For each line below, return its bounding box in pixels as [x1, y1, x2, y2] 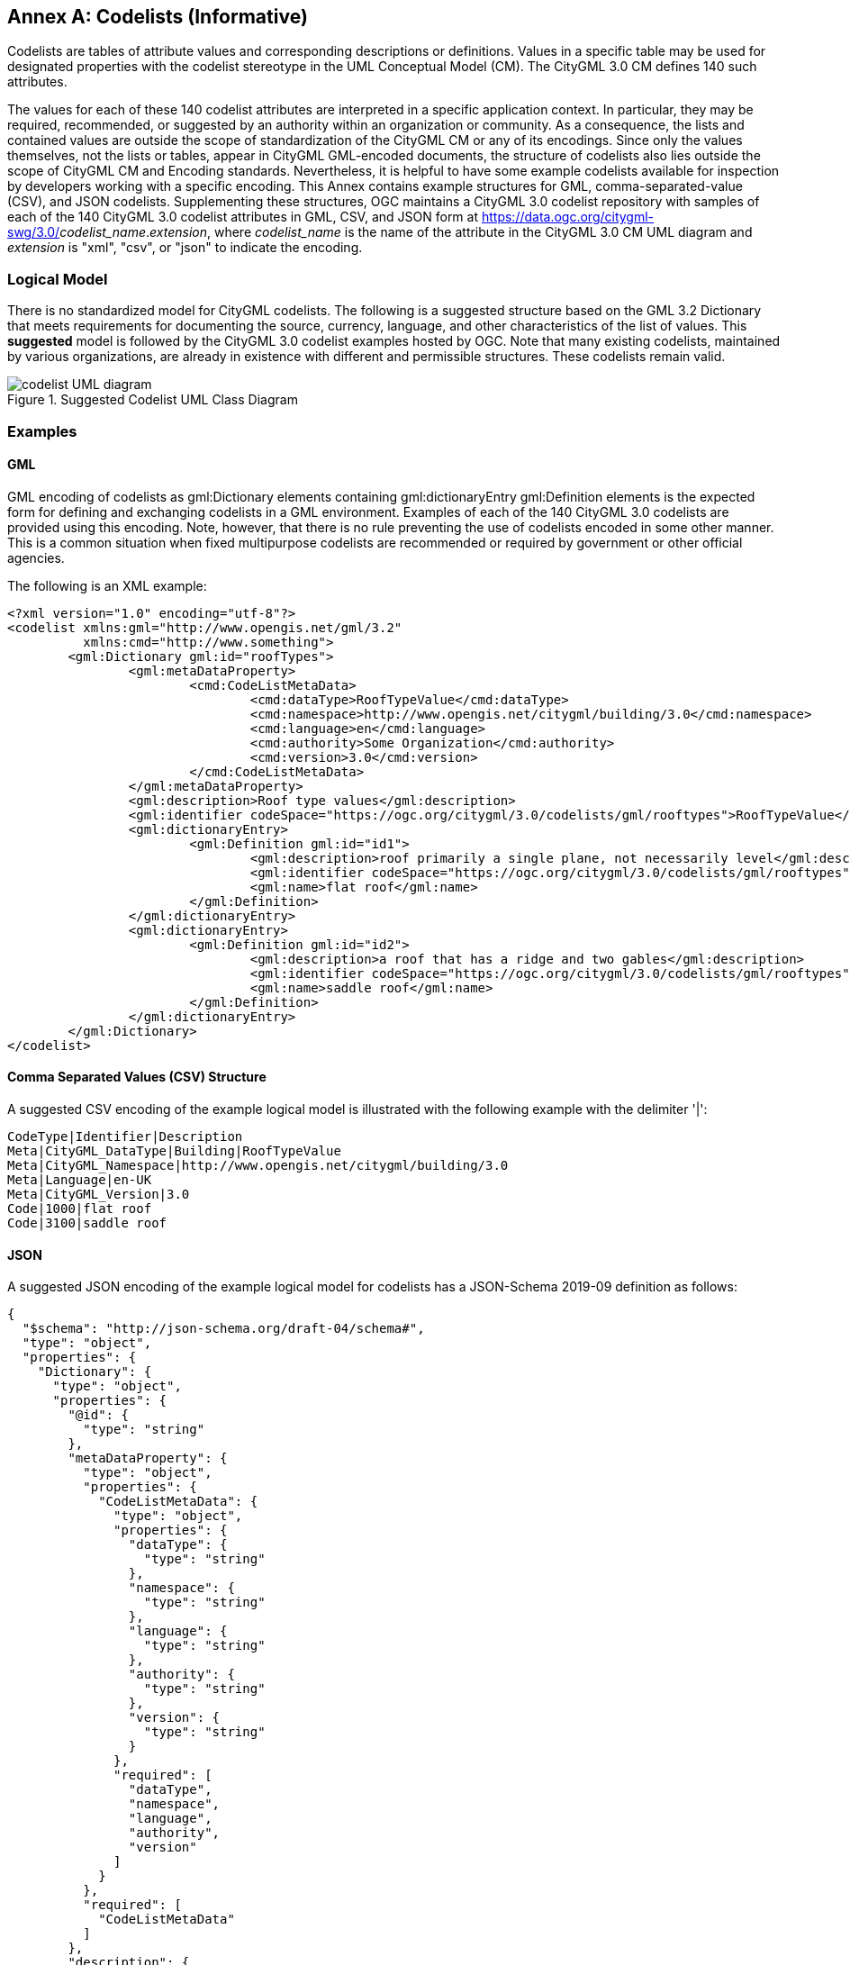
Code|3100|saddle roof [7, 1215, 167, 1230]
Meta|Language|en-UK [7, 1172, 152, 1187]
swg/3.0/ [7, 224, 60, 240]
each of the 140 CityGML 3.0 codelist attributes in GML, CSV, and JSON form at [7, 209, 479, 225]
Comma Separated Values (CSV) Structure [7, 1069, 267, 1085]
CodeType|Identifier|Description [7, 1128, 243, 1144]
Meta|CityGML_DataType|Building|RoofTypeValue [7, 1143, 341, 1158]
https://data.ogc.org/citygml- [481, 209, 655, 225]
